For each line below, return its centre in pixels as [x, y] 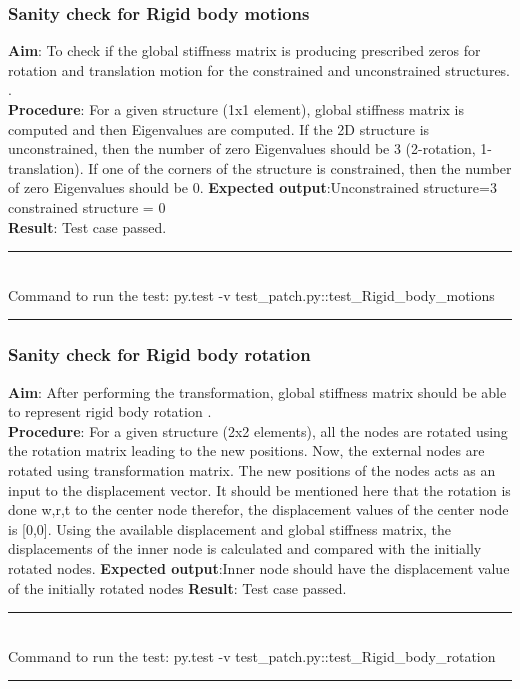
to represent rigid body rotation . [110, 411]
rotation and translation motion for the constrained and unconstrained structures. [259, 69]
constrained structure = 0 [87, 206]
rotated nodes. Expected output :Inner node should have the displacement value [259, 567]
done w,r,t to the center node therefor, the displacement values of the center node [258, 509]
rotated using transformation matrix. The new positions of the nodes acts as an [252, 469]
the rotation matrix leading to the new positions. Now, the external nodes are [246, 450]
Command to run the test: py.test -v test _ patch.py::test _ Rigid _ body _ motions [251, 294]
